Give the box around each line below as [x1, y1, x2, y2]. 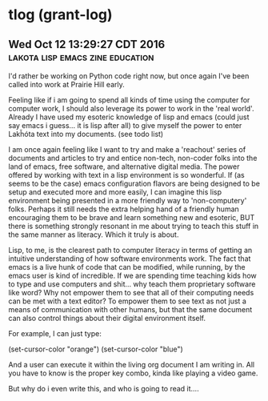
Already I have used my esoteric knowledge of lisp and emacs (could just [8, 112, 250, 122]
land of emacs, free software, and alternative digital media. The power [8, 162, 240, 171]
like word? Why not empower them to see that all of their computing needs [8, 288, 254, 297]
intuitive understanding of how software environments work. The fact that [8, 254, 251, 263]
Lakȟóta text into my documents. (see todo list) [8, 130, 164, 138]
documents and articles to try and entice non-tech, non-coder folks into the [8, 154, 258, 162]
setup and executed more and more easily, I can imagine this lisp [8, 187, 222, 197]
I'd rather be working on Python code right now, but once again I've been [8, 71, 250, 81]
